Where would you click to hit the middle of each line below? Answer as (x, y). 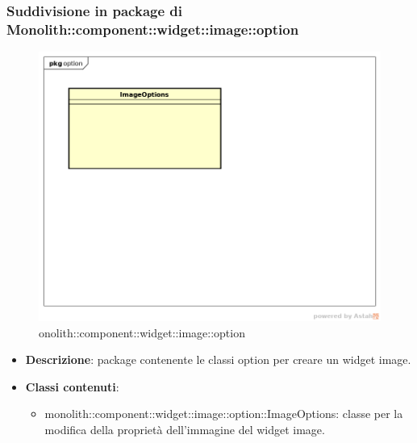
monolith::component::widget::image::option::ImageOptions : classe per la (224, 414)
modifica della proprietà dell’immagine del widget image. (185, 429)
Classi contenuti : (72, 386)
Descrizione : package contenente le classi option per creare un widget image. (218, 359)
